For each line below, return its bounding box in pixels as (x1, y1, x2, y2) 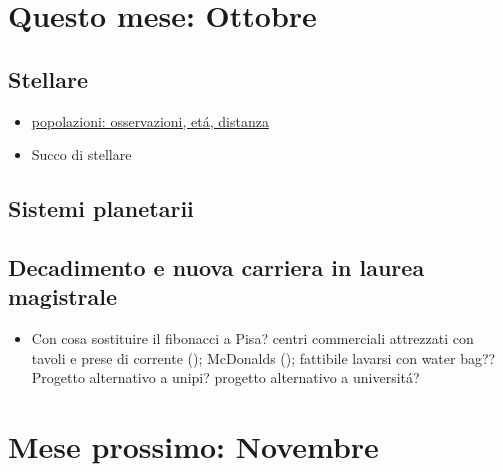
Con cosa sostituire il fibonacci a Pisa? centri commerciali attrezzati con (31, 328, 474, 349)
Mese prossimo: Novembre (8, 426, 379, 467)
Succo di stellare (31, 144, 132, 165)
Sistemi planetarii (8, 193, 194, 224)
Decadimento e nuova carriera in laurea (8, 251, 425, 282)
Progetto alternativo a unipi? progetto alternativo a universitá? (31, 367, 420, 388)
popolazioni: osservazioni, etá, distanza (31, 110, 269, 131)
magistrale (8, 281, 118, 312)
